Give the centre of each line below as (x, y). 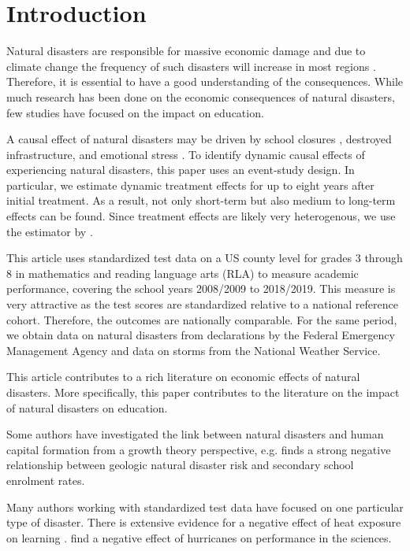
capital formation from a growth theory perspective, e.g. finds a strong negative (199, 449)
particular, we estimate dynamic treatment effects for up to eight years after (190, 185)
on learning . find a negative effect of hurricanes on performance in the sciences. (199, 537)
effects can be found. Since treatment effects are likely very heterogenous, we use (201, 216)
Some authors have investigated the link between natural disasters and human (195, 434)
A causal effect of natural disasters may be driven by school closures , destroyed (199, 139)
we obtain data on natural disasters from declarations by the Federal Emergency (201, 335)
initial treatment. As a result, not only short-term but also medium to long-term (201, 200)
